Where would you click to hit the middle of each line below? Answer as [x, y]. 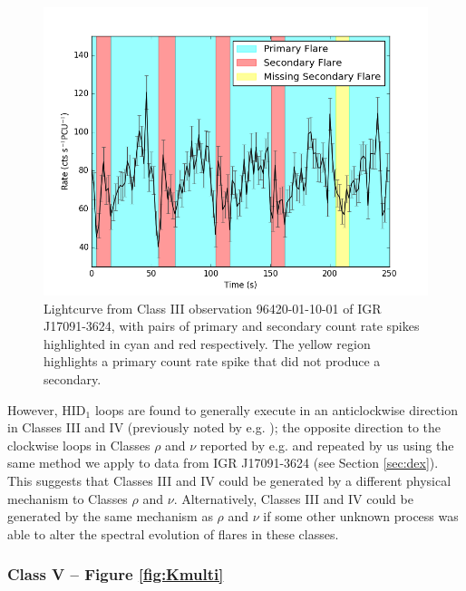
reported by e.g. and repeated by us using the [327, 445]
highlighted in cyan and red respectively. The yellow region [207, 343]
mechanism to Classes [68, 498]
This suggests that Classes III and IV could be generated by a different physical [229, 480]
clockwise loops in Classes [79, 445]
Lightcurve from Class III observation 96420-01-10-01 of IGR [213, 308]
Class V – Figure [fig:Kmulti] [116, 574]
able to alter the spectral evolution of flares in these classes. [173, 533]
